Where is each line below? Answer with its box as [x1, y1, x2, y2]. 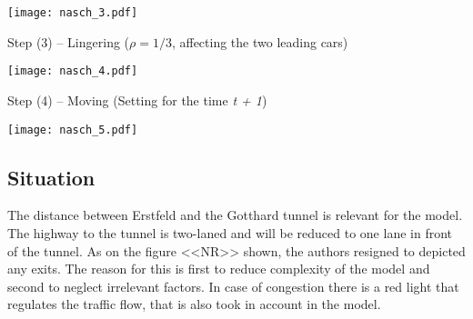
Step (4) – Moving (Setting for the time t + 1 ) [7, 90, 267, 109]
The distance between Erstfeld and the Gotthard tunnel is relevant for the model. [7, 205, 463, 224]
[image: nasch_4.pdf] [7, 65, 138, 78]
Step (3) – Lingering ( [7, 32, 130, 51]
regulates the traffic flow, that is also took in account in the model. [7, 294, 381, 314]
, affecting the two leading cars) [171, 32, 348, 51]
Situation [7, 163, 96, 191]
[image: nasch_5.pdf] [7, 123, 138, 136]
